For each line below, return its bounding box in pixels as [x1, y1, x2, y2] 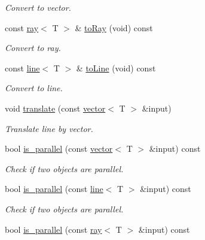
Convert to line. [5, 82, 63, 94]
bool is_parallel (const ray [5, 223, 102, 235]
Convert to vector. [5, 1, 71, 13]
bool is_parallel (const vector [5, 142, 113, 155]
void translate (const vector [5, 101, 106, 114]
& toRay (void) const [75, 21, 153, 34]
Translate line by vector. [5, 122, 93, 134]
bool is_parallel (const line [5, 182, 103, 195]
